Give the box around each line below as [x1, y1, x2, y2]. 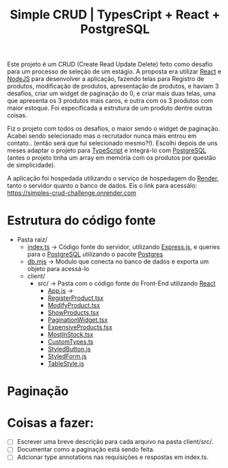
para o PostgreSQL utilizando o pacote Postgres [27, 250, 163, 259]
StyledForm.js [47, 352, 87, 360]
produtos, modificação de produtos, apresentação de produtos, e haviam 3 [7, 82, 219, 91]
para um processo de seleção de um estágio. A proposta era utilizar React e [7, 67, 222, 75]
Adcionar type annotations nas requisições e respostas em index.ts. [16, 453, 209, 461]
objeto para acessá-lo [27, 265, 90, 273]
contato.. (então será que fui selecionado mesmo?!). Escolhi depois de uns [7, 139, 218, 148]
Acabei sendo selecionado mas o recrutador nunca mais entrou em [7, 132, 197, 140]
